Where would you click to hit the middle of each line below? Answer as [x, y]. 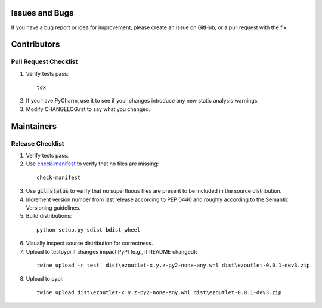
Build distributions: [49, 216]
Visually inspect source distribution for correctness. [89, 243]
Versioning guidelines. [53, 207]
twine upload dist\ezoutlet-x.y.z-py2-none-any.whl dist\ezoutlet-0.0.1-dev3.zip [159, 292]
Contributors [35, 44]
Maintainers [34, 126]
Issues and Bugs [42, 13]
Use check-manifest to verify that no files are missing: [92, 164]
